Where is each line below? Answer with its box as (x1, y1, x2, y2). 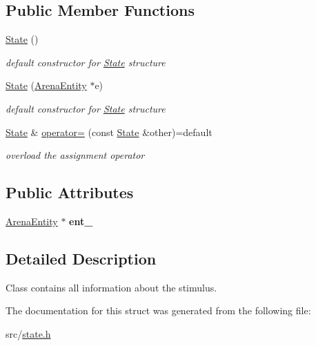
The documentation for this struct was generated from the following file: (6, 303, 311, 318)
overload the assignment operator (6, 148, 145, 162)
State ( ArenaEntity (6, 78, 87, 93)
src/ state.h (6, 326, 51, 340)
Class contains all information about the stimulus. (6, 280, 217, 294)
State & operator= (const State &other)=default (6, 124, 213, 139)
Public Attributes (6, 182, 134, 203)
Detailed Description (6, 247, 157, 269)
